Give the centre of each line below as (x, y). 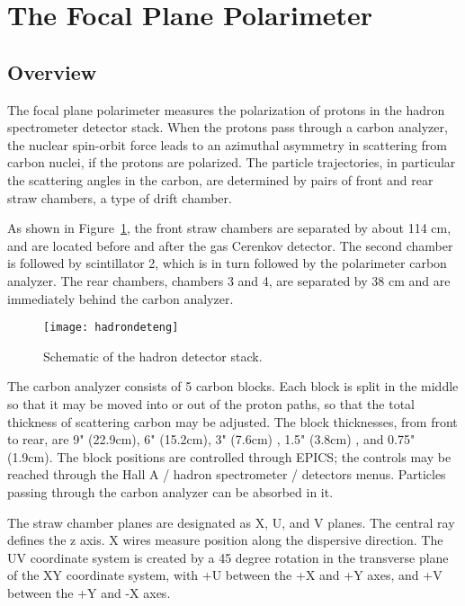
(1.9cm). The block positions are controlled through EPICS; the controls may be (229, 456)
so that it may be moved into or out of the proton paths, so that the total (211, 403)
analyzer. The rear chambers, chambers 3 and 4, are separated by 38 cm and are (229, 280)
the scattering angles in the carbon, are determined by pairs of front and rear (220, 179)
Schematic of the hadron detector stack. (153, 356)
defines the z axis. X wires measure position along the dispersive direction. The (225, 540)
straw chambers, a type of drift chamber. (120, 197)
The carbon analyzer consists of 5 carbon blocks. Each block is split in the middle (233, 386)
